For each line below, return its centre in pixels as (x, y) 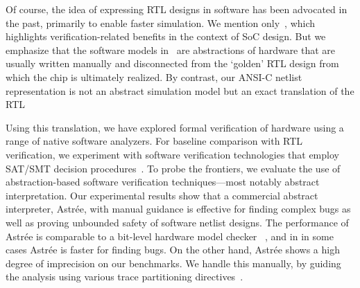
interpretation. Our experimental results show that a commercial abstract (162, 195)
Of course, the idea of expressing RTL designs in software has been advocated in (177, 9)
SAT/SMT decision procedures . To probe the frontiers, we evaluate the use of (173, 168)
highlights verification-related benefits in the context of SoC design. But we (166, 36)
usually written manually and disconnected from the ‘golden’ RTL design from (172, 63)
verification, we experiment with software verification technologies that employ (172, 154)
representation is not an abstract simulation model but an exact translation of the (180, 90)
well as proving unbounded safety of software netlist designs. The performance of (177, 222)
